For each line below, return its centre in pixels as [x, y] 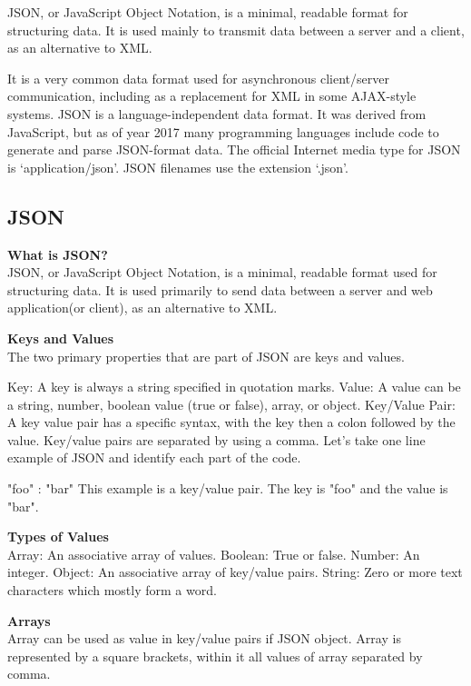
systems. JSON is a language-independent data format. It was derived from [217, 113]
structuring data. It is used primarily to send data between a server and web [220, 289]
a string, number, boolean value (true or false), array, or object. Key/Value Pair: [231, 404]
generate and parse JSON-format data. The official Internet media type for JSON [234, 149]
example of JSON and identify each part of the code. [154, 457]
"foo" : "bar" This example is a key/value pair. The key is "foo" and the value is [228, 488]
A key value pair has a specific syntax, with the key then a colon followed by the [231, 422]
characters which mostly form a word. [112, 590]
